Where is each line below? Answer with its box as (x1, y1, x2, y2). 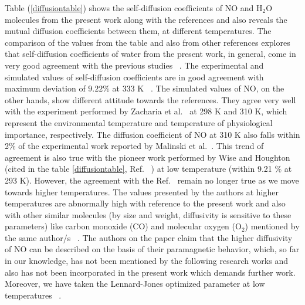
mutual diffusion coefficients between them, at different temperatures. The (5, 25, 272, 37)
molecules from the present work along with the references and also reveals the (5, 13, 287, 25)
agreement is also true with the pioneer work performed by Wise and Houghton (5, 151, 290, 163)
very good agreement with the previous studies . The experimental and (5, 59, 264, 71)
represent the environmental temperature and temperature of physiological (5, 116, 273, 128)
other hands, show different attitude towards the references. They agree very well (5, 93, 296, 106)
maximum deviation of (5, 82, 86, 94)
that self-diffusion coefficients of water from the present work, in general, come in (5, 48, 296, 60)
